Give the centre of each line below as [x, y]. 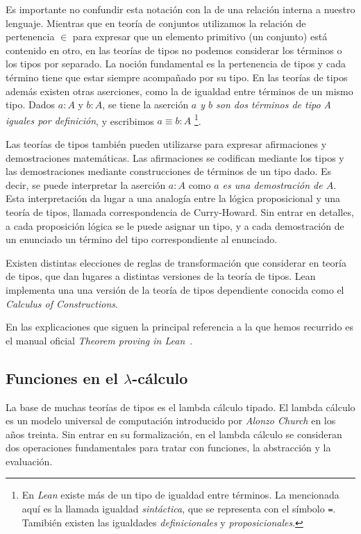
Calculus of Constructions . [62, 303]
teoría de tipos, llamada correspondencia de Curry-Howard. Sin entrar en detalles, [180, 211]
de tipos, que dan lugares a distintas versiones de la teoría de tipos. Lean [161, 276]
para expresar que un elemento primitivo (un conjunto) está [200, 36]
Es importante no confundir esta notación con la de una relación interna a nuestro [180, 9]
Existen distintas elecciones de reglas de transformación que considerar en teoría [176, 262]
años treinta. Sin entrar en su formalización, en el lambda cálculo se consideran [174, 434]
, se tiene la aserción [145, 105]
